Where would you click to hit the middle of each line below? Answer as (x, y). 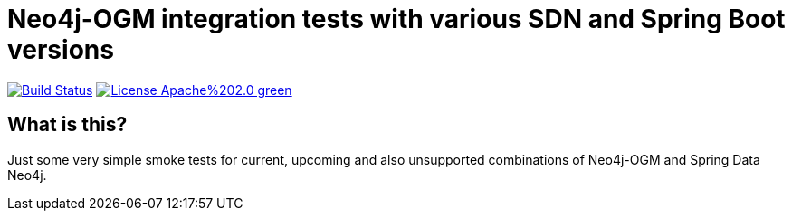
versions (61, 50)
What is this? (67, 125)
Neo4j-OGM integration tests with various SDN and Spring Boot (396, 19)
